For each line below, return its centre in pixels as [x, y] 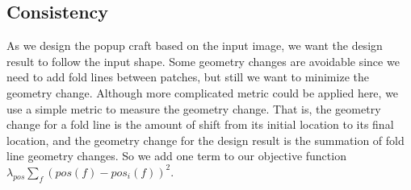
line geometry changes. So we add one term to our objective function [176, 156]
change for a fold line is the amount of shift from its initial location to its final [200, 124]
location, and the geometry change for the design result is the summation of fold [205, 140]
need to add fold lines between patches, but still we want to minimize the [188, 77]
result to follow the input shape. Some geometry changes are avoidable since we [203, 61]
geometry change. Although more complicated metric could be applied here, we [203, 92]
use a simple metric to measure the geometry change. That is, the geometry [194, 108]
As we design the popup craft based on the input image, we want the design [195, 45]
